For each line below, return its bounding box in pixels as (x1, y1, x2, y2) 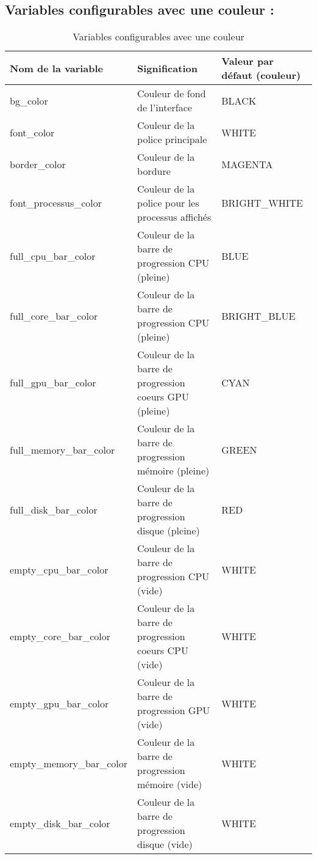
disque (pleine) (137, 523, 200, 538)
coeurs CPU (137, 643, 188, 658)
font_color (10, 125, 55, 139)
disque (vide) (137, 837, 193, 852)
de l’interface (137, 100, 192, 115)
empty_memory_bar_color (10, 756, 128, 770)
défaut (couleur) (221, 68, 301, 83)
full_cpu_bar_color (10, 248, 96, 263)
